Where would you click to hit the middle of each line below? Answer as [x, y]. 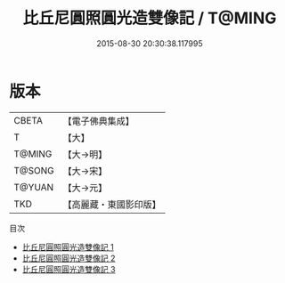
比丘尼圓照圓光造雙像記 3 [69, 269]
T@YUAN [34, 187]
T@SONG [34, 170]
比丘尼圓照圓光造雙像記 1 [68, 247]
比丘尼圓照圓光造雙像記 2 [69, 258]
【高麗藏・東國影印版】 [112, 204]
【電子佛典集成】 [99, 121]
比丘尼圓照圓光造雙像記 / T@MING [150, 18]
